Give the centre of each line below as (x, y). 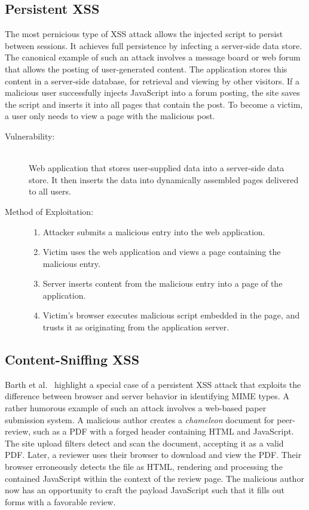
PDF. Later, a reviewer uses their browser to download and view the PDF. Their (153, 455)
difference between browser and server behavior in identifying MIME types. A (147, 396)
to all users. (50, 191)
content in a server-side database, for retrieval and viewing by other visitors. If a (152, 81)
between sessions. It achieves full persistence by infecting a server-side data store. (154, 45)
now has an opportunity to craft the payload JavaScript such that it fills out (145, 490)
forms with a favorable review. (60, 501)
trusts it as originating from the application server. (136, 327)
